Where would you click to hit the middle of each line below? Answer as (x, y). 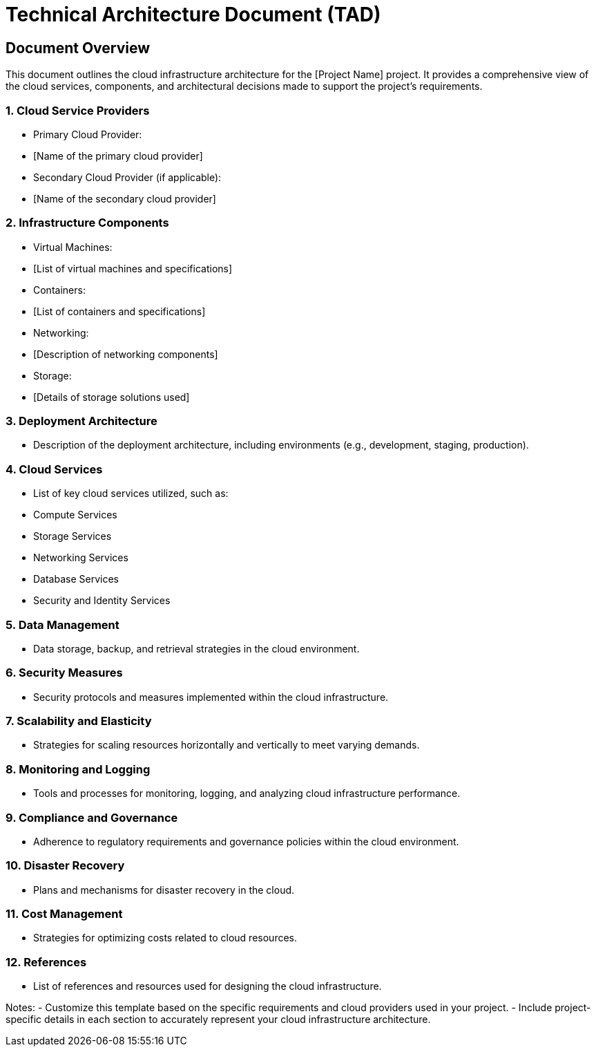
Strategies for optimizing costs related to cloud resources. (165, 938)
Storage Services (73, 536)
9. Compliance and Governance (92, 817)
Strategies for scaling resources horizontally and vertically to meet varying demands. (227, 745)
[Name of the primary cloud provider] (118, 156)
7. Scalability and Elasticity (79, 721)
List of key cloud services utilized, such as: (131, 494)
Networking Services (81, 558)
